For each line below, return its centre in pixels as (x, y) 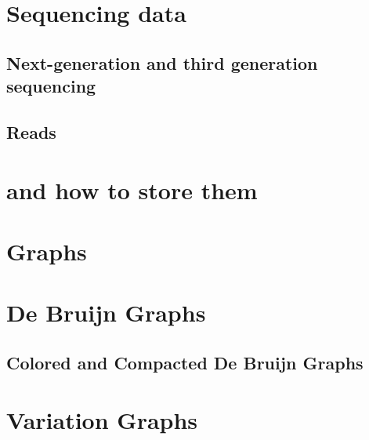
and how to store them (132, 189)
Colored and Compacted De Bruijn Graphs (185, 362)
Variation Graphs (102, 420)
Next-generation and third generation (162, 62)
